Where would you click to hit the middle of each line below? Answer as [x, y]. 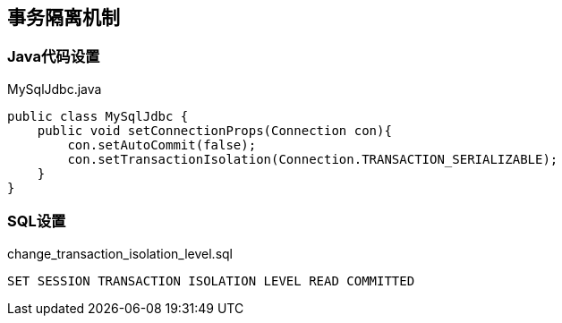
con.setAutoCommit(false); [162, 144]
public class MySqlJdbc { [98, 116]
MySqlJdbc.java [55, 89]
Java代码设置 [54, 57]
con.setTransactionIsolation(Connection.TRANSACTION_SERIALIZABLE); [313, 159]
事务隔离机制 [64, 17]
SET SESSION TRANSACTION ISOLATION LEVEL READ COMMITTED [211, 280]
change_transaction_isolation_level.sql [120, 253]
